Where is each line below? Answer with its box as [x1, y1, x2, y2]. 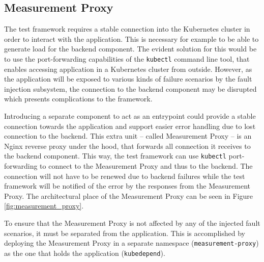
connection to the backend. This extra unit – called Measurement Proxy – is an [4, 130, 252, 141]
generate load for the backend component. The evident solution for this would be [4, 43, 257, 54]
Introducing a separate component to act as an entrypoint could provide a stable [4, 111, 256, 121]
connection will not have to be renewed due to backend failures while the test [4, 170, 245, 181]
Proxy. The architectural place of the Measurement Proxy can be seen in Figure [4, 190, 253, 201]
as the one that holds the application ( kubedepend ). [4, 247, 165, 258]
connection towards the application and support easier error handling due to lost [4, 120, 256, 131]
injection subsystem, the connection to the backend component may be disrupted [4, 83, 257, 94]
